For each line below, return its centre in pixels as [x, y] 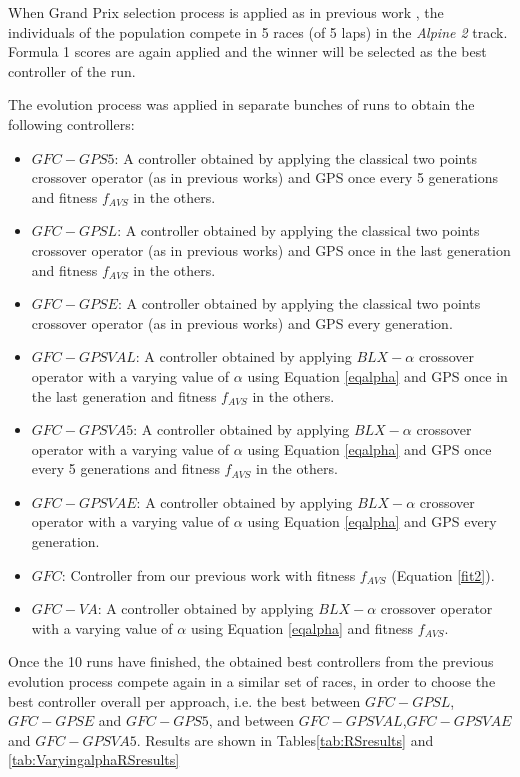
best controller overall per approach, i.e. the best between [184, 700]
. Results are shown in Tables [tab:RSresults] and [285, 739]
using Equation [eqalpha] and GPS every [372, 521]
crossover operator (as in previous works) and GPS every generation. [242, 322]
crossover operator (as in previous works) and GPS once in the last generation [271, 249]
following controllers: [71, 123]
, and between [251, 720]
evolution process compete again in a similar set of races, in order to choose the [252, 681]
